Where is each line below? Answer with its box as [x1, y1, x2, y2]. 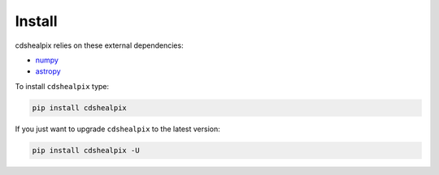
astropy [35, 66, 61, 76]
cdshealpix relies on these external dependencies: [15, 41, 184, 50]
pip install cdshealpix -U [32, 146, 140, 155]
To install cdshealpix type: [15, 81, 110, 91]
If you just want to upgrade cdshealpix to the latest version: [15, 124, 221, 134]
